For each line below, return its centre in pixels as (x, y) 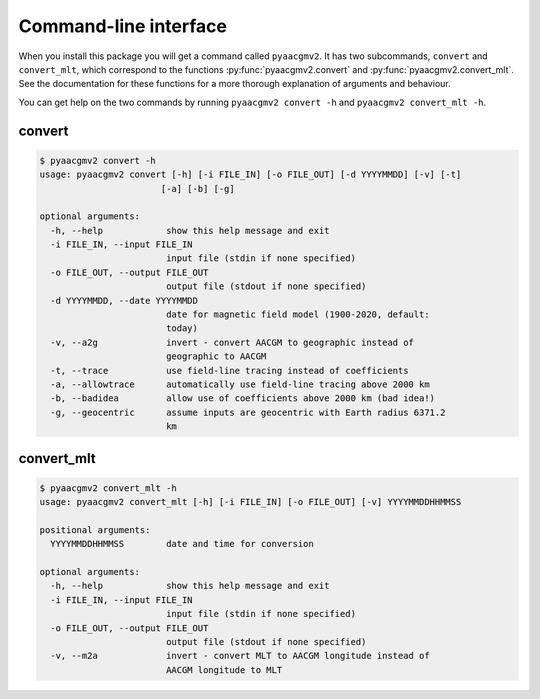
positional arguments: (95, 529)
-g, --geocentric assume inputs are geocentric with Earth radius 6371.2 (248, 412)
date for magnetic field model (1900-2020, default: (297, 314)
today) (182, 328)
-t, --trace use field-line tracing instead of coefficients (229, 370)
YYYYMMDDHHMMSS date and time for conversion (182, 544)
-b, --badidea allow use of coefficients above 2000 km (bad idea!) (242, 398)
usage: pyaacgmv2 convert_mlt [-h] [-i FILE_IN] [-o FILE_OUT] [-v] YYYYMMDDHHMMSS (250, 502)
